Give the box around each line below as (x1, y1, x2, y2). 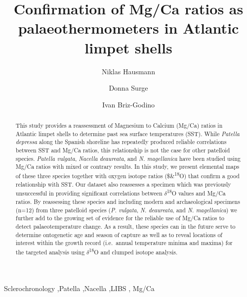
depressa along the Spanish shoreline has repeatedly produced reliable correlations (15, 138, 227, 146)
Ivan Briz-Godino (102, 99, 155, 109)
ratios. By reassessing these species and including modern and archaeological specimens (15, 197, 240, 205)
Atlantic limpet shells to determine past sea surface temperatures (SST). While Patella (15, 129, 240, 138)
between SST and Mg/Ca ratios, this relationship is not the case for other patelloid (15, 146, 230, 154)
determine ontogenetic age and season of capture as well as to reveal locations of (15, 230, 222, 239)
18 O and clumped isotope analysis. (89, 246, 178, 256)
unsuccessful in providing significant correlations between (15, 189, 163, 198)
